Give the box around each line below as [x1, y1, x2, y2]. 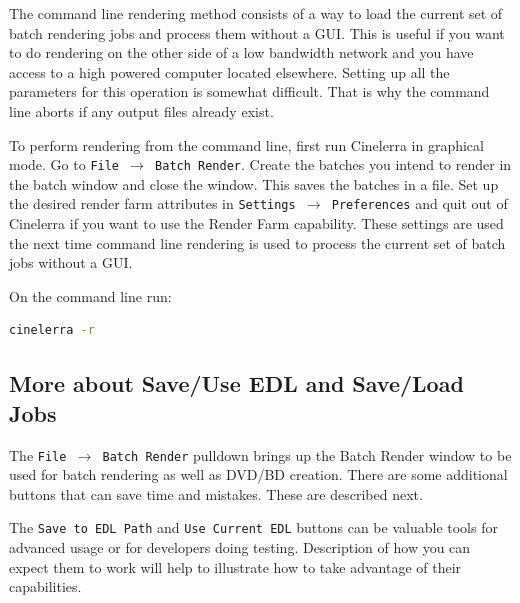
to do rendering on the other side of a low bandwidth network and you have [9, 42, 474, 63]
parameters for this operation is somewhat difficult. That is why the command [9, 81, 490, 102]
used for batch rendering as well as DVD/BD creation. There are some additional [9, 464, 508, 485]
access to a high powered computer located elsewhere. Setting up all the [9, 61, 450, 82]
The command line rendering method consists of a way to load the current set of [9, 3, 503, 23]
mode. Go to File [9, 154, 120, 175]
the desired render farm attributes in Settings [9, 193, 296, 214]
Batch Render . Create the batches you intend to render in [155, 154, 512, 175]
